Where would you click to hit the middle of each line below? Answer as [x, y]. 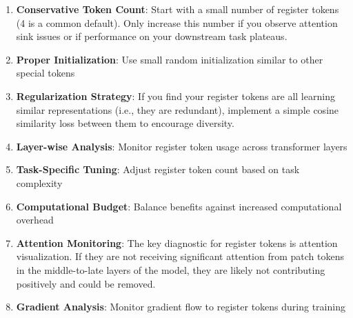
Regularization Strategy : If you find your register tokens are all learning [175, 96]
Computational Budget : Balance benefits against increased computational [179, 206]
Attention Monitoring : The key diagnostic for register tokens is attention [177, 242]
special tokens [46, 73]
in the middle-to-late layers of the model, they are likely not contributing [171, 269]
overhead [35, 220]
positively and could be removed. [86, 283]
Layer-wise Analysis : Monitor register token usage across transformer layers [182, 146]
